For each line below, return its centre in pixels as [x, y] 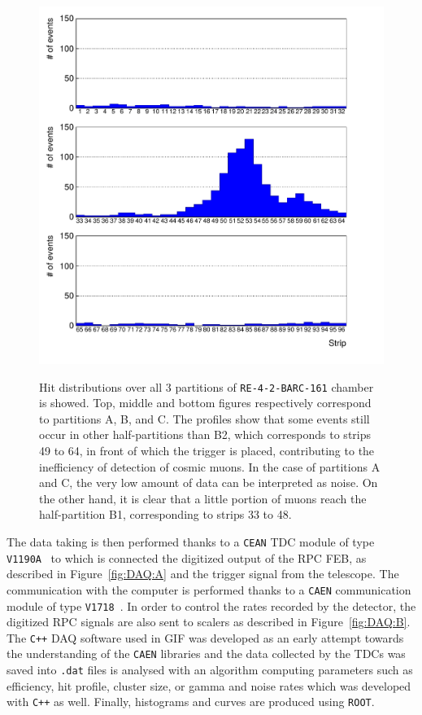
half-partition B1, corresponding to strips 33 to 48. [165, 514]
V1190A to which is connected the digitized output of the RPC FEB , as [187, 557]
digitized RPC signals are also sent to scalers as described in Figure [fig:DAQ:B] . [209, 622]
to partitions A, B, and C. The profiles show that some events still [204, 418]
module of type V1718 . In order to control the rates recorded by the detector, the [211, 605]
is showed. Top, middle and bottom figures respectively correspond [205, 403]
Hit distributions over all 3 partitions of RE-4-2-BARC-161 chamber [207, 386]
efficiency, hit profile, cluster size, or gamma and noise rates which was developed [209, 685]
